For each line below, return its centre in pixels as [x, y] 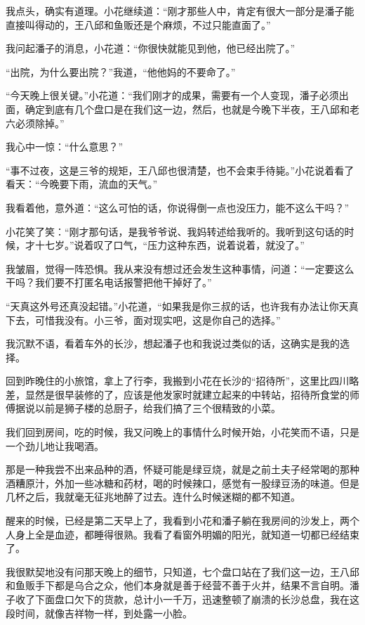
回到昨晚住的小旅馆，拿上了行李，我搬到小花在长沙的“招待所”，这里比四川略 [182, 381]
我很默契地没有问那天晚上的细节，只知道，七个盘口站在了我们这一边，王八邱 [182, 571]
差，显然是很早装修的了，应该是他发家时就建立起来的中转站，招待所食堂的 [178, 394]
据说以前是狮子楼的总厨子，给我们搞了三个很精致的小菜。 [148, 408]
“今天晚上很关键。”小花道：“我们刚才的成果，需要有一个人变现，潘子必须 [172, 95]
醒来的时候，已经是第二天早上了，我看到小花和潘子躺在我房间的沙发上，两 [178, 521]
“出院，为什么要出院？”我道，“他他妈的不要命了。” [121, 71]
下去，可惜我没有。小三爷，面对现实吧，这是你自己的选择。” [143, 320]
